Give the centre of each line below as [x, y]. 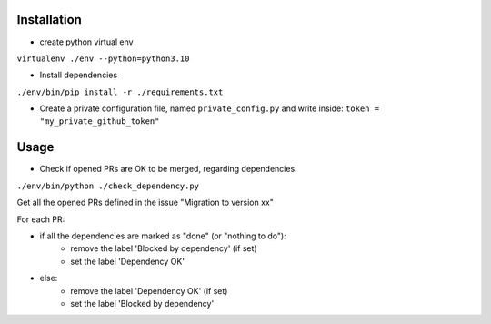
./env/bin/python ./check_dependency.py [108, 186]
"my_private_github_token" [100, 121]
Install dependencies [79, 75]
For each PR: [41, 219]
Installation [49, 20]
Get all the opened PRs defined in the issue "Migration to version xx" [145, 202]
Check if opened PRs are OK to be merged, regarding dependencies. [168, 169]
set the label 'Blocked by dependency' [142, 303]
